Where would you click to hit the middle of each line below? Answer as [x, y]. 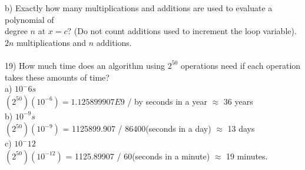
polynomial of [29, 19]
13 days [241, 129]
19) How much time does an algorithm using [85, 65]
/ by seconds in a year [167, 101]
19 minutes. [247, 156]
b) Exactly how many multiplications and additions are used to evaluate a [139, 8]
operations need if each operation [241, 65]
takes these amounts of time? [57, 77]
